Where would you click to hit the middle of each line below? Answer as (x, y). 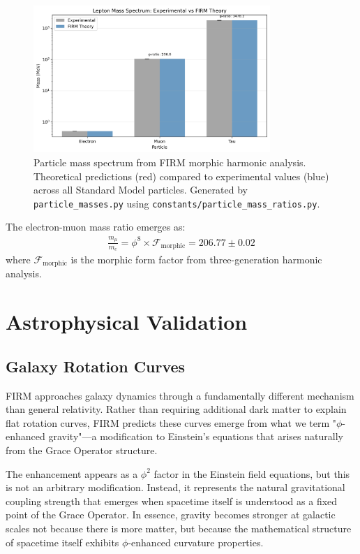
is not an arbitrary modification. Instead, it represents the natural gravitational (175, 487)
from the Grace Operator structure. (82, 450)
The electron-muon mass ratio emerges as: (96, 227)
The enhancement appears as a (72, 473)
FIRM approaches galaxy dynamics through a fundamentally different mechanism (180, 395)
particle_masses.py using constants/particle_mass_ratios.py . (177, 203)
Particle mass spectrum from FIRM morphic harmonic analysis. (170, 162)
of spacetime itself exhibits (62, 542)
